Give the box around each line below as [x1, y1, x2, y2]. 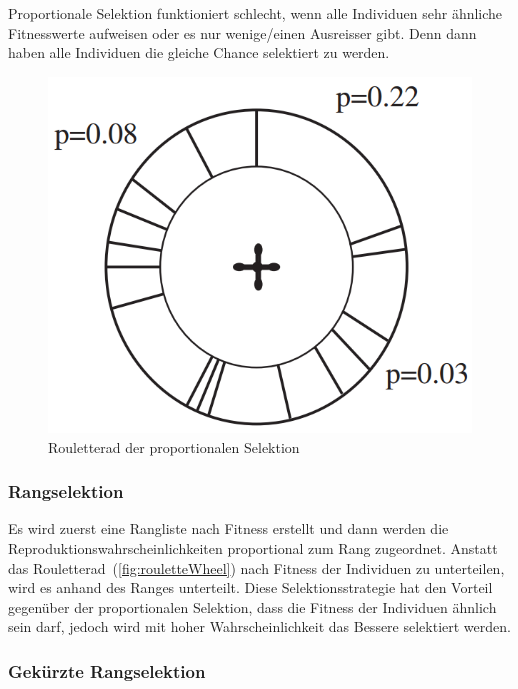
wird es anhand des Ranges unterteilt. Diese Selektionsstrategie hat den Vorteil [8, 577, 493, 598]
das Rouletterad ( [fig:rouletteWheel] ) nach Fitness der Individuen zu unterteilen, [8, 557, 505, 578]
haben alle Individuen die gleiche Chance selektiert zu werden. [8, 42, 390, 63]
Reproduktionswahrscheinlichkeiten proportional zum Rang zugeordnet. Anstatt [8, 537, 498, 558]
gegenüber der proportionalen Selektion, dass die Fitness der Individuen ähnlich [8, 596, 497, 617]
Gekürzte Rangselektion [8, 658, 206, 683]
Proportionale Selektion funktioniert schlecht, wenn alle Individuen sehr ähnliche [8, 3, 503, 23]
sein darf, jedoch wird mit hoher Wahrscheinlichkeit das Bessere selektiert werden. [8, 616, 511, 637]
